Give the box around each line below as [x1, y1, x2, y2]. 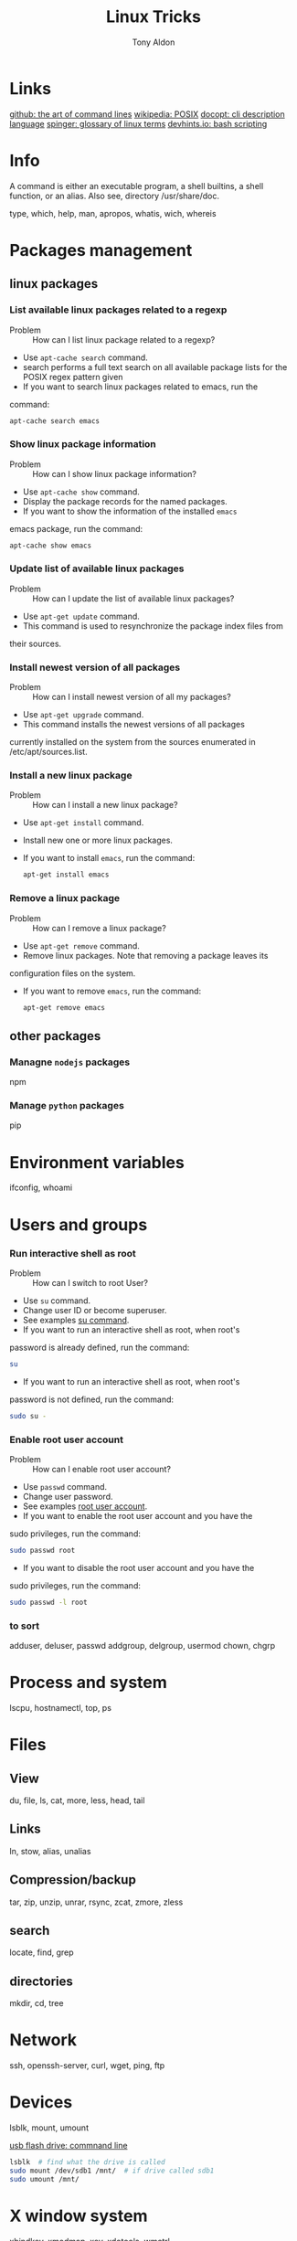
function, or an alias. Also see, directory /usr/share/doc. [9, 190, 219, 201]
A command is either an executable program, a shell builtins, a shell [9, 180, 264, 191]
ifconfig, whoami [9, 1182, 73, 1194]
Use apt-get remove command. [22, 940, 140, 951]
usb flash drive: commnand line [9, 2140, 128, 2151]
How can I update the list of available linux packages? [32, 592, 235, 604]
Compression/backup [9, 1872, 137, 1888]
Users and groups [9, 1214, 148, 1235]
